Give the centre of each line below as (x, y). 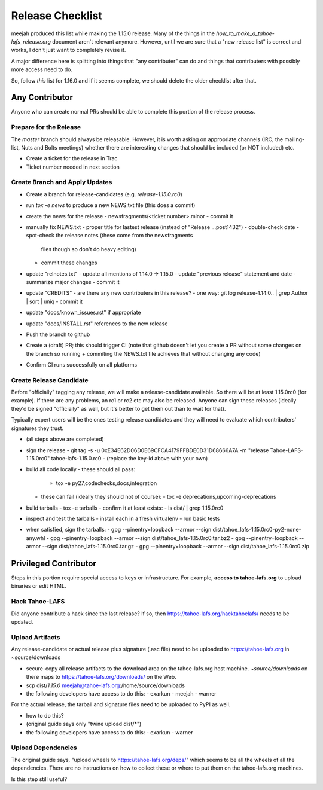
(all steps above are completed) (65, 439)
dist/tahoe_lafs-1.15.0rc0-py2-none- (257, 530)
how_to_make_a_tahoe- (246, 33)
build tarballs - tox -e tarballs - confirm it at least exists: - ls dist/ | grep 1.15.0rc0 (125, 508)
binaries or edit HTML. (39, 586)
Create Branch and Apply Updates (62, 182)
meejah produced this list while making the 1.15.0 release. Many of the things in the (113, 33)
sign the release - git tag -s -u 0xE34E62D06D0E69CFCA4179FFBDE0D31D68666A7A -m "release (147, 450)
